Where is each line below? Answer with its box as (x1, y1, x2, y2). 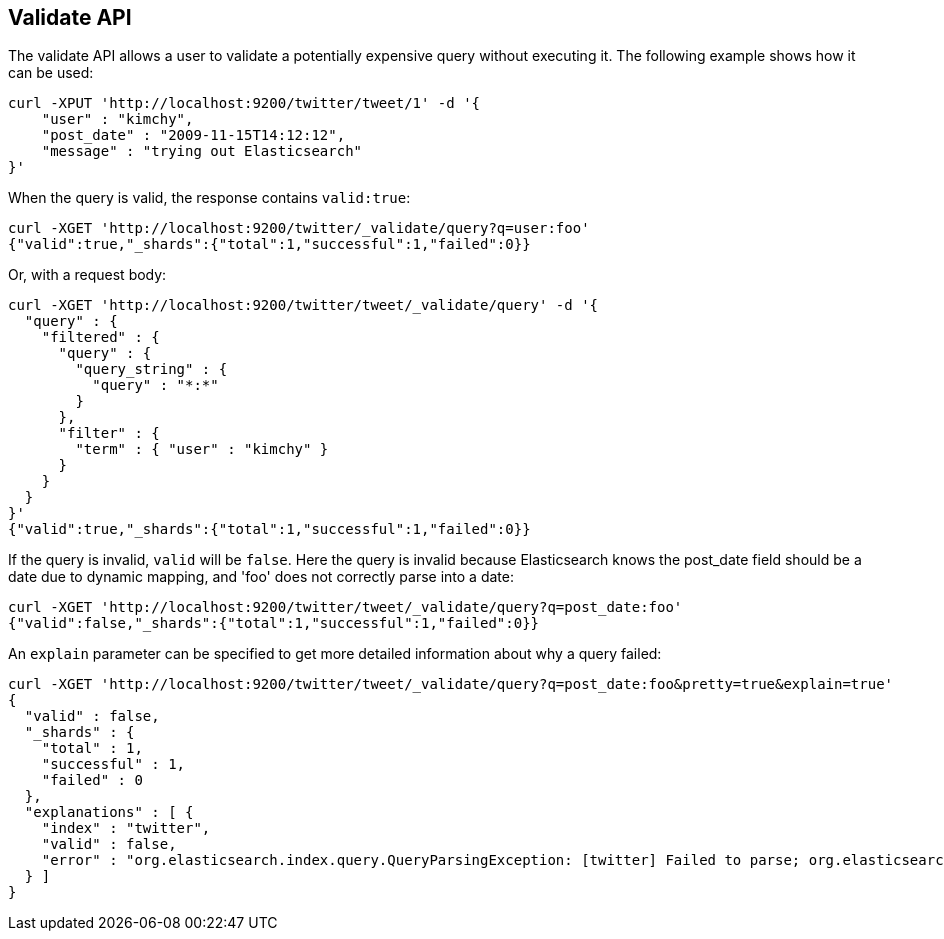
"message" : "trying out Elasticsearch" (41, 143, 363, 160)
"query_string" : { (75, 361, 228, 378)
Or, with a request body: (8, 266, 167, 284)
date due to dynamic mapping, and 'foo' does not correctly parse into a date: (8, 568, 514, 586)
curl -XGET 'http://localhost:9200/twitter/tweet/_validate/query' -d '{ (8, 297, 599, 314)
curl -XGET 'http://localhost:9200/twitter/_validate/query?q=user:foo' (8, 220, 590, 237)
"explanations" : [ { (24, 804, 194, 821)
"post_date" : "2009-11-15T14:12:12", (41, 127, 346, 144)
